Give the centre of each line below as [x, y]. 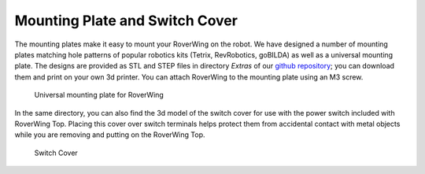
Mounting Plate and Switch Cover [126, 20]
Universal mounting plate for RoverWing [99, 95]
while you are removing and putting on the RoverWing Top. [110, 135]
